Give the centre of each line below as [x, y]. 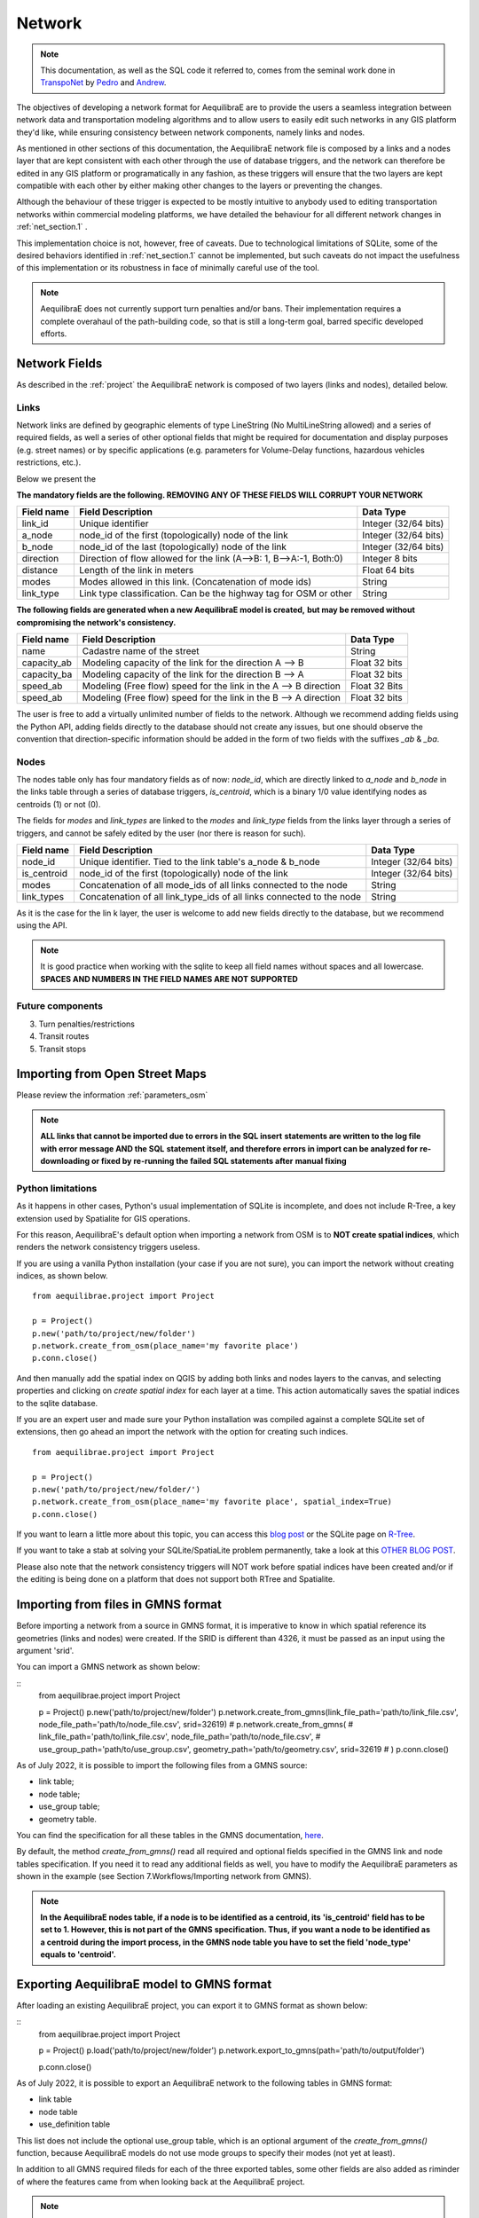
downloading [65, 1160]
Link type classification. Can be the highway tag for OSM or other [216, 594]
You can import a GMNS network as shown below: [108, 1667]
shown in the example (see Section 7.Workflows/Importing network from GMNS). [164, 1876]
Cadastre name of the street [141, 651]
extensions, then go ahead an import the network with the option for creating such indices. [182, 1432]
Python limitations [57, 1188]
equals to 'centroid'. [79, 1955]
